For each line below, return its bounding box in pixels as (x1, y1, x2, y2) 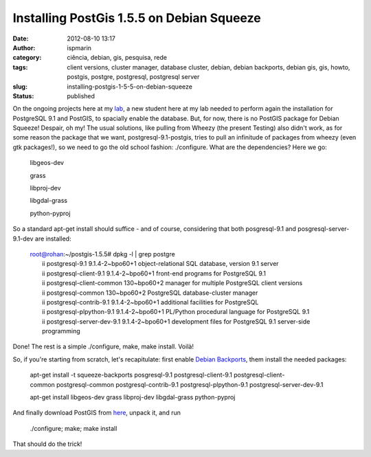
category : (12, 54, 42, 62)
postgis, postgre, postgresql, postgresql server (67, 73, 200, 81)
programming (42, 327, 80, 335)
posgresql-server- (297, 225, 350, 233)
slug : (12, 82, 27, 91)
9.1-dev (12, 234, 34, 243)
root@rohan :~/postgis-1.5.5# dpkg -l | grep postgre (30, 249, 175, 258)
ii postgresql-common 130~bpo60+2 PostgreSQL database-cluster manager (42, 289, 258, 297)
